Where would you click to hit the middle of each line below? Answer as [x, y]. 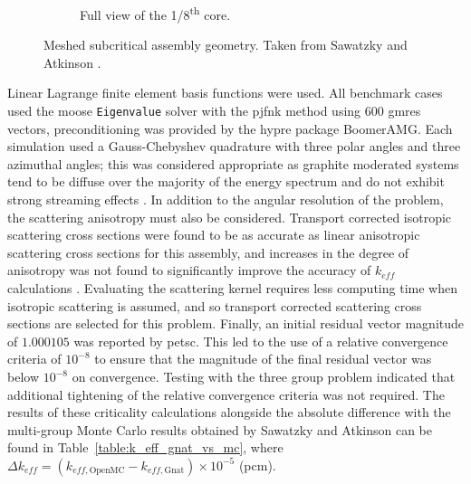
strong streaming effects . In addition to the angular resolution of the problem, [226, 199]
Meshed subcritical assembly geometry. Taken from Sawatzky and [226, 45]
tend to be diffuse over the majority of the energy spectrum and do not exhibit [226, 181]
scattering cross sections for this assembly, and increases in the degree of [208, 252]
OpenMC [107, 471]
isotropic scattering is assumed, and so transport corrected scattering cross [215, 305]
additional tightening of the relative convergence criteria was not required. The [226, 394]
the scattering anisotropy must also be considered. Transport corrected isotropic [230, 217]
